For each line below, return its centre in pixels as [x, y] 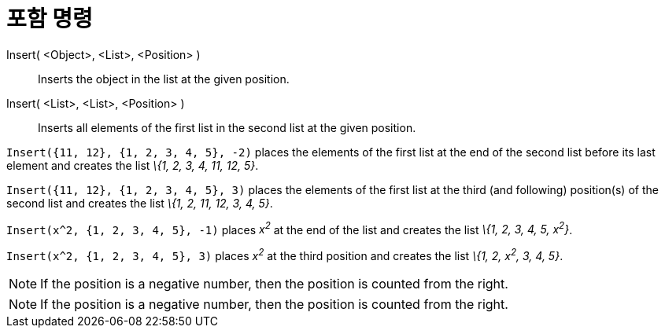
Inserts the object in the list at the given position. [164, 79]
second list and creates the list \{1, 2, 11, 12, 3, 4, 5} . [140, 203]
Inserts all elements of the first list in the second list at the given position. [227, 127]
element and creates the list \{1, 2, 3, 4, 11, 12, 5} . [133, 165]
